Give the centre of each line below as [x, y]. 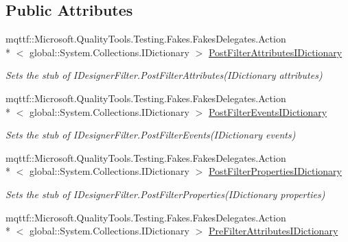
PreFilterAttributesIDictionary [273, 231]
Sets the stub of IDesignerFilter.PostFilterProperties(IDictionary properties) [165, 194]
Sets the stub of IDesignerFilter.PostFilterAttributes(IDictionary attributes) [164, 75]
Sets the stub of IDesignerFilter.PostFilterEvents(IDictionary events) [151, 135]
